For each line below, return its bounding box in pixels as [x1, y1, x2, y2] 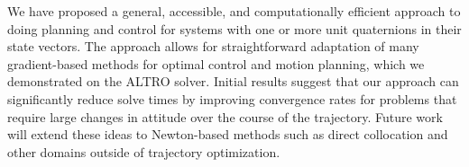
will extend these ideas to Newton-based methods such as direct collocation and [7, 125, 448, 144]
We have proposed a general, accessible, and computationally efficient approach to [7, 2, 461, 20]
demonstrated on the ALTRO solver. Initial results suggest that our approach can [7, 72, 459, 91]
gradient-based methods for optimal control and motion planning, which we [7, 54, 425, 73]
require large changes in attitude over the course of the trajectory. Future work [7, 107, 443, 126]
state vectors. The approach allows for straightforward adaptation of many [7, 37, 419, 56]
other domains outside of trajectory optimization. [7, 142, 280, 161]
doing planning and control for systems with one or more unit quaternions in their [7, 19, 462, 38]
